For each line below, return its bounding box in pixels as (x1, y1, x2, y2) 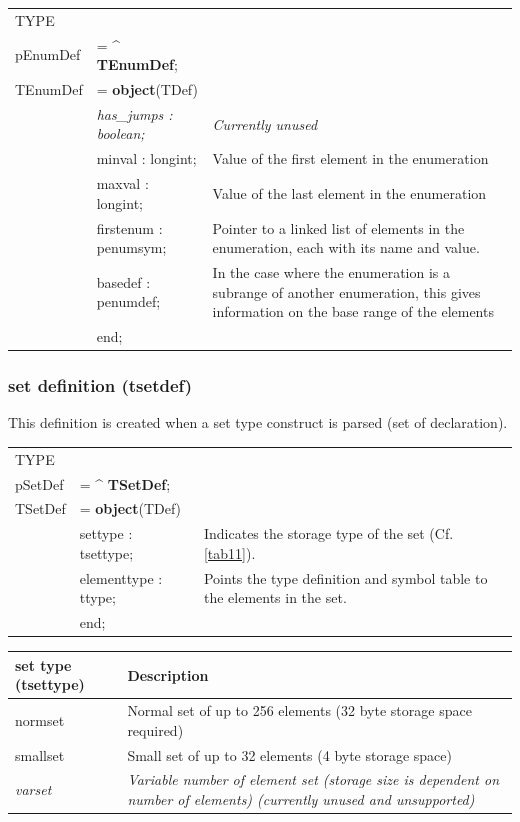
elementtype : (79, 567, 163, 588)
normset (15, 709, 65, 730)
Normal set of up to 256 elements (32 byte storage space (127, 700, 472, 721)
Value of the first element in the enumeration (212, 148, 489, 169)
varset (15, 779, 52, 800)
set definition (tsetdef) (8, 373, 193, 398)
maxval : (96, 173, 149, 194)
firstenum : (96, 217, 163, 238)
